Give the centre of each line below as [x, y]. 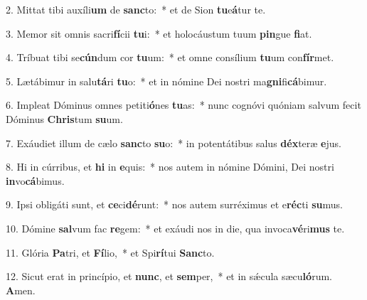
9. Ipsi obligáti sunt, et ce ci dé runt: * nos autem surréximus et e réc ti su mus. [174, 204]
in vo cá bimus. [35, 180]
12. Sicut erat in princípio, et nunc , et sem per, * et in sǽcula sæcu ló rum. [169, 276]
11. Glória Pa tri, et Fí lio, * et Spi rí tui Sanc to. [110, 252]
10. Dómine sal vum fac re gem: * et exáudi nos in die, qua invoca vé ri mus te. [175, 228]
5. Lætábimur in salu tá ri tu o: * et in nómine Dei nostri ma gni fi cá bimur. [166, 81]
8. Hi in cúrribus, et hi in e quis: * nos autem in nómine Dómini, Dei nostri [170, 167]
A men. [21, 290]
